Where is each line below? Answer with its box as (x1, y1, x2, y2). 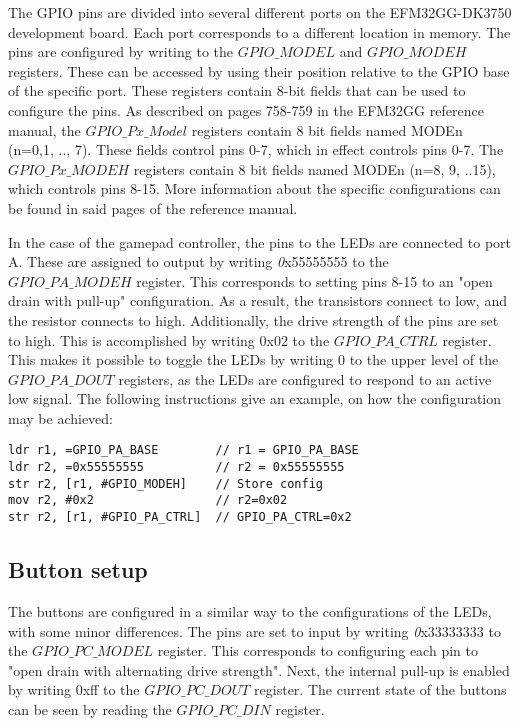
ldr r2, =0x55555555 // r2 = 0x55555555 (8, 460, 345, 475)
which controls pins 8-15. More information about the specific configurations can (8, 178, 501, 199)
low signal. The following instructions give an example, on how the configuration (8, 388, 502, 409)
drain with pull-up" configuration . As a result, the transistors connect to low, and (8, 290, 507, 311)
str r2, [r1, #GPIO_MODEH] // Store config (8, 476, 323, 491)
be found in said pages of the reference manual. (8, 197, 298, 218)
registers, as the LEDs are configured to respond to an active (118, 368, 492, 389)
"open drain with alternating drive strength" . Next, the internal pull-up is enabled (8, 659, 510, 680)
